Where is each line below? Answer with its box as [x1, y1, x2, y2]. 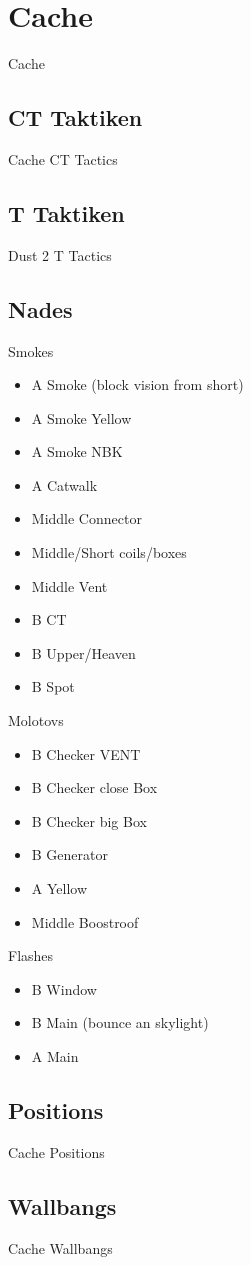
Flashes [8, 945, 54, 966]
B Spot [31, 676, 75, 697]
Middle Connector [31, 508, 142, 529]
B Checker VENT [31, 743, 141, 764]
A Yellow [31, 878, 88, 899]
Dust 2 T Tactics [8, 244, 112, 265]
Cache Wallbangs [8, 1237, 113, 1258]
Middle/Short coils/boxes [31, 542, 187, 563]
